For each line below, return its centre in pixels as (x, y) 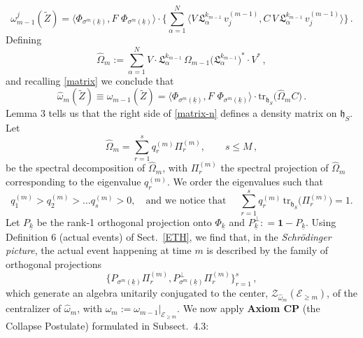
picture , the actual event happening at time (99, 250)
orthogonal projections (54, 263)
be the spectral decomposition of (76, 168)
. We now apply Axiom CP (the (249, 308)
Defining (24, 40)
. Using (321, 221)
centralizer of (34, 308)
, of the (342, 293)
